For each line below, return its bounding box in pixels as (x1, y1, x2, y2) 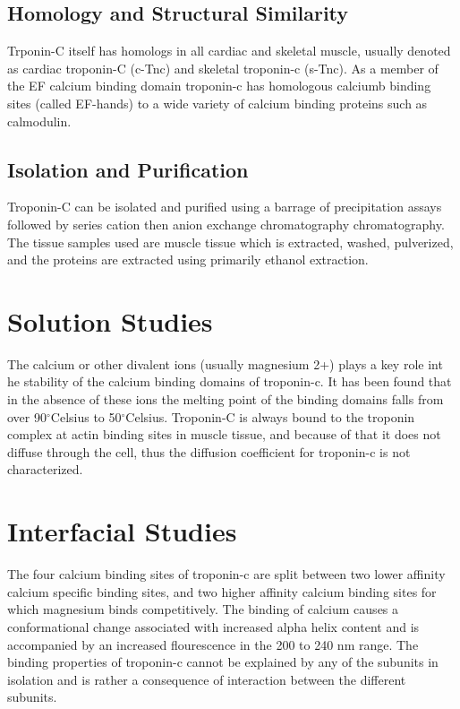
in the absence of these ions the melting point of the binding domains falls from (7, 390, 444, 409)
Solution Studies (7, 302, 213, 339)
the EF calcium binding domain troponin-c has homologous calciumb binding (7, 76, 431, 95)
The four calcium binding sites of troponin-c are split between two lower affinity (7, 565, 446, 584)
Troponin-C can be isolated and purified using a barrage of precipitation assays (7, 197, 442, 216)
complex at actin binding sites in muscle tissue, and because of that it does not (7, 425, 441, 444)
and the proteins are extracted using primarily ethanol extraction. (7, 250, 369, 269)
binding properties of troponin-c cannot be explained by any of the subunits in (7, 653, 439, 671)
